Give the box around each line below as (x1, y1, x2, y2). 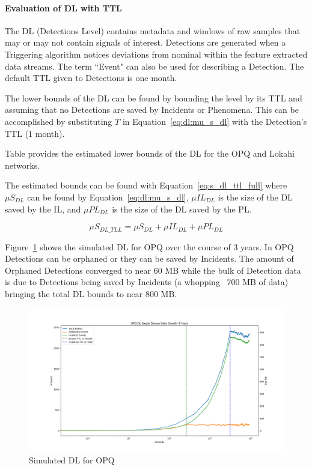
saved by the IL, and (5, 202, 81, 215)
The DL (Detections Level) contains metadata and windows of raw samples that (5, 24, 301, 37)
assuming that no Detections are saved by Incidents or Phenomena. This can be (5, 103, 299, 116)
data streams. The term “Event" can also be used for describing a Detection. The (5, 59, 304, 72)
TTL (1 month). (5, 127, 65, 139)
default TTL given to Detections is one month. (5, 71, 177, 84)
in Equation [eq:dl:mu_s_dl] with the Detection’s (122, 115, 307, 127)
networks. (5, 158, 40, 171)
